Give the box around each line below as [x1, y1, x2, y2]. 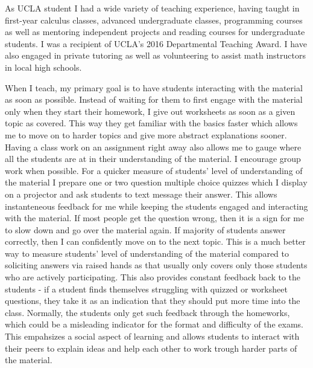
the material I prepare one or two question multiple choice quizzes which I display [5, 176, 308, 189]
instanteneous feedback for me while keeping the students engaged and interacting [5, 199, 308, 212]
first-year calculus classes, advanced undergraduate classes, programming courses [5, 13, 303, 26]
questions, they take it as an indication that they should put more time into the [5, 294, 300, 307]
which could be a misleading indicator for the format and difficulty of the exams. [5, 318, 303, 331]
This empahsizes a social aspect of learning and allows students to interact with [5, 330, 300, 343]
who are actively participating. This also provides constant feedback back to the [5, 271, 301, 283]
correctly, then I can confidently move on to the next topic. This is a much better [5, 235, 306, 248]
